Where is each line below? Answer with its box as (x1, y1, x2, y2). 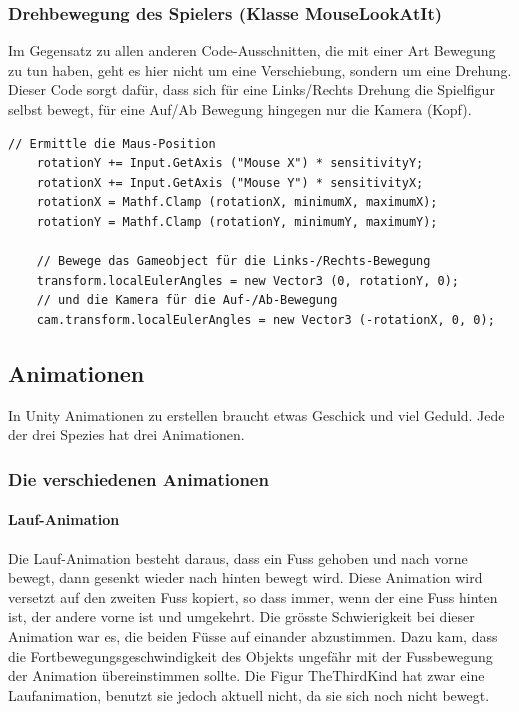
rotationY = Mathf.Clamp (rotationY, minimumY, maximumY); (36, 214, 438, 229)
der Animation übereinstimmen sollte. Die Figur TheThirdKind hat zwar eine (8, 665, 485, 686)
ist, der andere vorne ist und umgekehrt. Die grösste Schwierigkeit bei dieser (8, 606, 475, 627)
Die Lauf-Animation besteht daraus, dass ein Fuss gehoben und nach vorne (8, 547, 468, 568)
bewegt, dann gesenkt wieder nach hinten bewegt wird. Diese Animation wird (8, 567, 483, 588)
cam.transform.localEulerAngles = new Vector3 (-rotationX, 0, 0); (36, 312, 495, 327)
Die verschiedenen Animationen (8, 466, 269, 491)
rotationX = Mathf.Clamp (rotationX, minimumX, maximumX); (36, 195, 438, 210)
